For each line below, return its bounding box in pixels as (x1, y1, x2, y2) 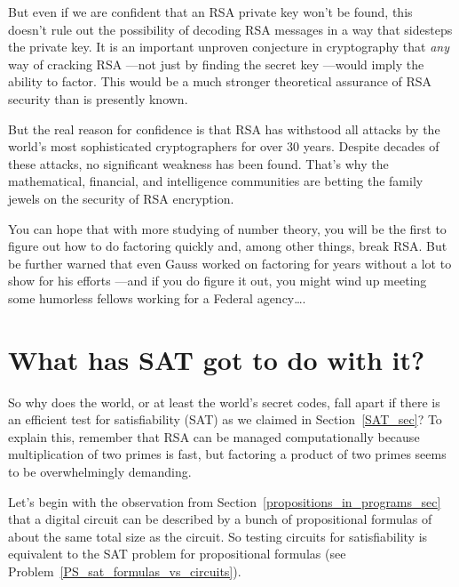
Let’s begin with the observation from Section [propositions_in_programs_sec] (8, 492, 441, 511)
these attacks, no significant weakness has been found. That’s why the (8, 154, 389, 173)
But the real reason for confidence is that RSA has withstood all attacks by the (8, 119, 440, 138)
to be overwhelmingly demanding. (8, 462, 192, 480)
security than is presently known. (8, 89, 188, 108)
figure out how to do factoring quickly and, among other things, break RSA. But (8, 237, 447, 255)
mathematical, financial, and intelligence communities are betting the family (8, 172, 423, 190)
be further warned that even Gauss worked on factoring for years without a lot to (8, 253, 452, 272)
